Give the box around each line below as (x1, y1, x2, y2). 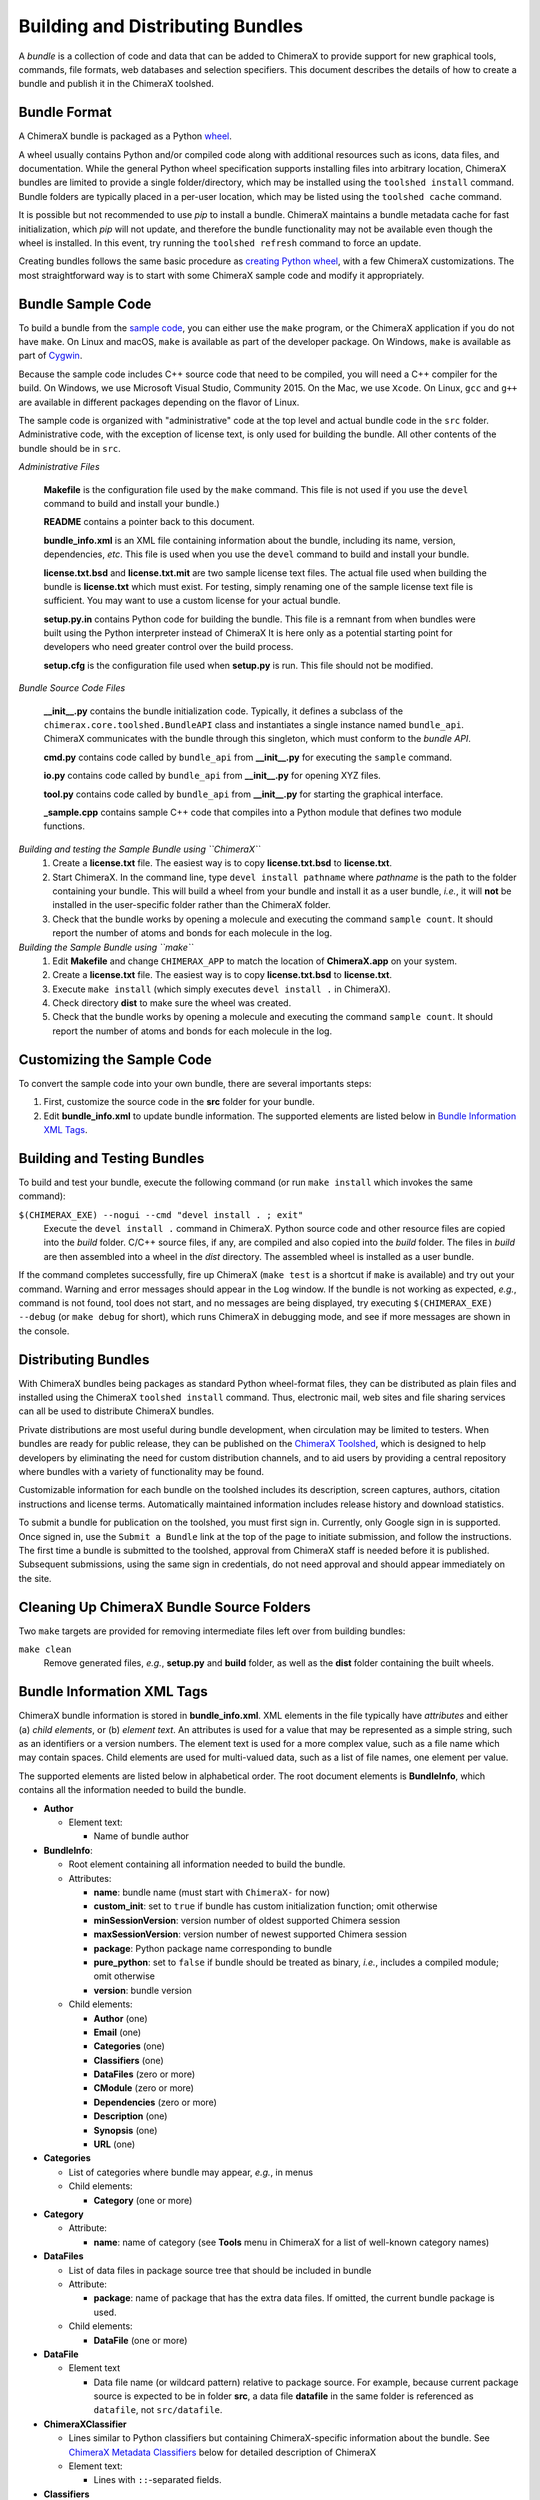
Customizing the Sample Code (18, 1051, 212, 1068)
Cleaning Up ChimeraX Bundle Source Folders (18, 1598, 312, 1615)
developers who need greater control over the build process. (43, 641, 294, 653)
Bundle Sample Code (18, 295, 152, 312)
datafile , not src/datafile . (93, 2404, 223, 2416)
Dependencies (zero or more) (93, 2096, 217, 2108)
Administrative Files (18, 461, 100, 473)
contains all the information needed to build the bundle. (18, 1784, 247, 1796)
